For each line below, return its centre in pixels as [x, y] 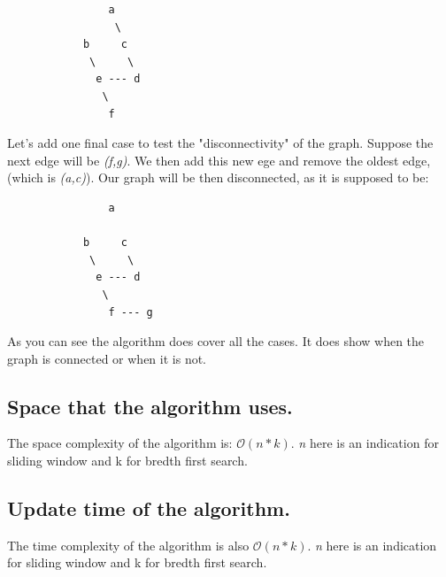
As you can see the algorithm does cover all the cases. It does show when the [216, 341]
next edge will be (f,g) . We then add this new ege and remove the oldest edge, [219, 160]
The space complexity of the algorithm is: [120, 443]
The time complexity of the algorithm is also [128, 545]
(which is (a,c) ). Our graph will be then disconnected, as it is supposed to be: [218, 177]
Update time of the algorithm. [149, 508]
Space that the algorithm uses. [150, 406]
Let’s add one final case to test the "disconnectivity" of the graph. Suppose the [220, 143]
